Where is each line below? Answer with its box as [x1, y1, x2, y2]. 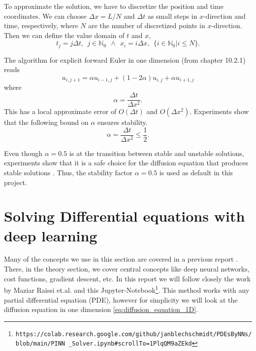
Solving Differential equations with [4, 206, 245, 226]
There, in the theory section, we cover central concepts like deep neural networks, [4, 264, 250, 274]
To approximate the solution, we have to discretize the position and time [4, 1, 224, 11]
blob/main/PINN [15, 340, 65, 348]
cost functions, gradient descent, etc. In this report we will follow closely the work [4, 273, 251, 283]
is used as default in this [159, 167, 233, 177]
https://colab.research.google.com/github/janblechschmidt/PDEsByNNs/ [15, 330, 252, 338]
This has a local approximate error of [4, 106, 117, 117]
